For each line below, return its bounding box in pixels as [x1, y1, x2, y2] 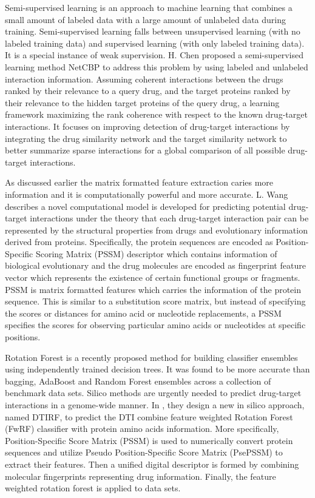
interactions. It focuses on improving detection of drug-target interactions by [5, 119, 290, 132]
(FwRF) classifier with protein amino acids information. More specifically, [5, 422, 279, 435]
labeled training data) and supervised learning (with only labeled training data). [5, 36, 305, 49]
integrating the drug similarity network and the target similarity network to [5, 132, 287, 144]
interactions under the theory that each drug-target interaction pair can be [30, 212, 309, 224]
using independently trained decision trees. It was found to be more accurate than [5, 363, 310, 375]
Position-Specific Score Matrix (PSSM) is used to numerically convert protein [5, 434, 293, 446]
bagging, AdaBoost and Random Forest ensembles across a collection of [5, 374, 271, 387]
